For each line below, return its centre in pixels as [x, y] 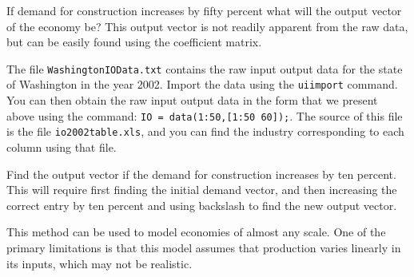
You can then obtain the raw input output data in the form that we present [192, 100]
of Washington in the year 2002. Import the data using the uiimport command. [202, 84]
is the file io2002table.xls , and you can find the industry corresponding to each [205, 131]
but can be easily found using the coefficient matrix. [134, 42]
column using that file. [62, 147]
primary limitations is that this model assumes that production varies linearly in [204, 247]
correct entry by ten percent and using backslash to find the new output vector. [202, 205]
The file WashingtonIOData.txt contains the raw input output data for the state [205, 68]
